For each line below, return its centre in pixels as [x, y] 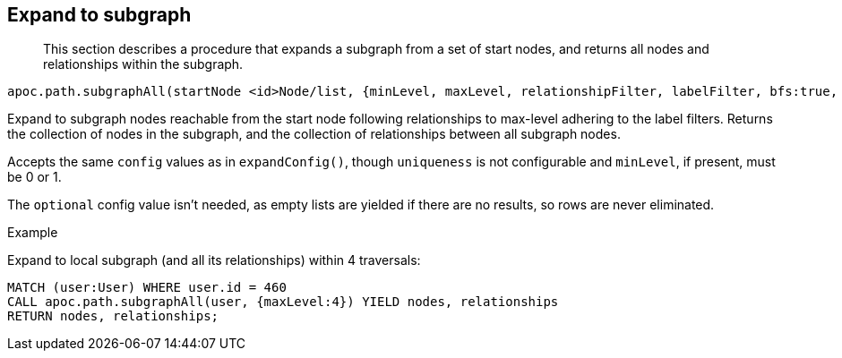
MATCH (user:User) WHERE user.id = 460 [147, 288]
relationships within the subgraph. [143, 64]
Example [33, 233]
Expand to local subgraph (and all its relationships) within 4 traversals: [214, 260]
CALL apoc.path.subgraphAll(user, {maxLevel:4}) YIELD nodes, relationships [283, 302]
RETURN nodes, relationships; [113, 316]
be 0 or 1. [34, 177]
